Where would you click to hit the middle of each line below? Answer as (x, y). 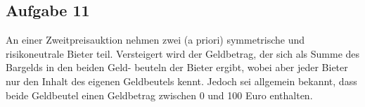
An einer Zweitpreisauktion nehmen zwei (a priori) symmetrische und (155, 40)
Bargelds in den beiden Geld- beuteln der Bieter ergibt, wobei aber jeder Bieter (177, 67)
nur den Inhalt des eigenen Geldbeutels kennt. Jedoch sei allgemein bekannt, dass (181, 81)
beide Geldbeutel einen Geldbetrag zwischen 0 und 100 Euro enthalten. (159, 95)
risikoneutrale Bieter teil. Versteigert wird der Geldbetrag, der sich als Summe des (183, 53)
